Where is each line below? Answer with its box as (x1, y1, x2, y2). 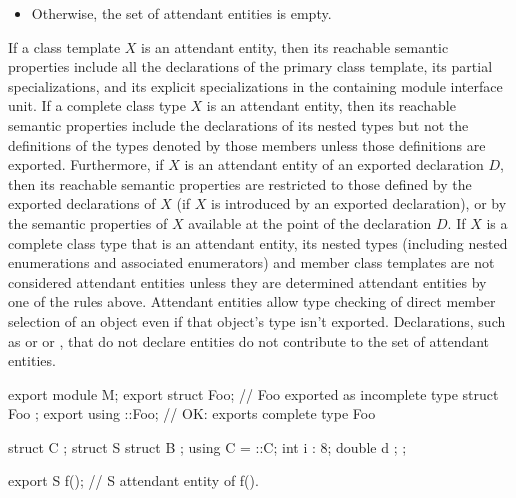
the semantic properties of (8, 212, 168, 233)
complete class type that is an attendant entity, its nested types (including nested (8, 232, 508, 253)
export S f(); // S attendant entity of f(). (8, 470, 259, 491)
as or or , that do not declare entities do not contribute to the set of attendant (8, 330, 490, 351)
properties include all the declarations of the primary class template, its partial (8, 56, 493, 77)
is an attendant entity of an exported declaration (184, 154, 484, 175)
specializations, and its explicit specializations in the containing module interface (8, 75, 503, 96)
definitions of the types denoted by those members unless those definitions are (8, 134, 486, 155)
